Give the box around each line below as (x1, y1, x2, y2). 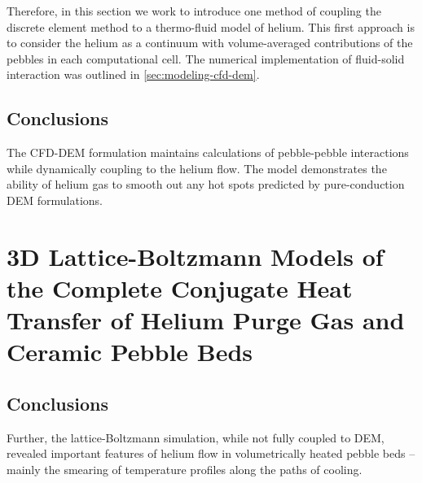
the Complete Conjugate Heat (7, 271, 353, 304)
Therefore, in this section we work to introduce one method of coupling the (7, 2, 381, 19)
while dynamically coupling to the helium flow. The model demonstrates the (7, 159, 387, 176)
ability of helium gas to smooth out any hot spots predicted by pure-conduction (7, 176, 405, 193)
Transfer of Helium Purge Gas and (7, 303, 405, 337)
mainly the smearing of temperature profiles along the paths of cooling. (7, 460, 363, 477)
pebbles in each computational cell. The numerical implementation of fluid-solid (7, 50, 405, 67)
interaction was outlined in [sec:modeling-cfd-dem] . (7, 66, 260, 83)
